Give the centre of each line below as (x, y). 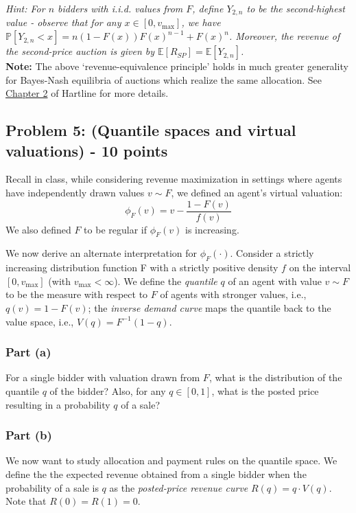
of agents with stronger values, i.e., (233, 294)
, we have (201, 22)
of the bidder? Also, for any (108, 391)
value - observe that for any (63, 22)
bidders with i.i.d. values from (120, 8)
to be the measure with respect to (77, 294)
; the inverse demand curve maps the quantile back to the (210, 308)
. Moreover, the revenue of (284, 36)
